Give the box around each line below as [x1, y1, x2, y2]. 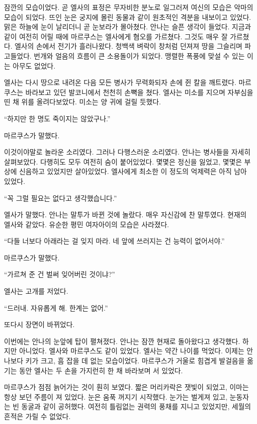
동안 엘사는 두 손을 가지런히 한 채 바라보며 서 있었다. [19, 365, 183, 375]
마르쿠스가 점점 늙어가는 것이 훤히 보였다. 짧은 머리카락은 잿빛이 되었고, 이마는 [4, 382, 249, 392]
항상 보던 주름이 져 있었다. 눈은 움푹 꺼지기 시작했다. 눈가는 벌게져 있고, [4, 391, 228, 402]
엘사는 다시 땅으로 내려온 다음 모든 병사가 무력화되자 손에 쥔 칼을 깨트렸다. [4, 77, 237, 87]
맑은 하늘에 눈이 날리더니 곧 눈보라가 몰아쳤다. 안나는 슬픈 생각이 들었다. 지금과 [4, 21, 251, 32]
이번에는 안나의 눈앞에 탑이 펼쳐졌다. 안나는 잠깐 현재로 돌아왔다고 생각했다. [4, 336, 240, 346]
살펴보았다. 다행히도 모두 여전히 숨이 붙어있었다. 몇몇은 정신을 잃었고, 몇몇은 [4, 156, 242, 167]
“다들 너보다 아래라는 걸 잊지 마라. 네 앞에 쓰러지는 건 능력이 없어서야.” [4, 236, 225, 246]
